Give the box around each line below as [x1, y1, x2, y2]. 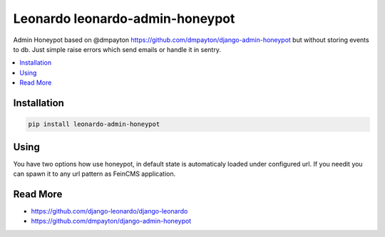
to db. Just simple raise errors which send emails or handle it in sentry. [13, 45, 221, 53]
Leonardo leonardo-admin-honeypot [13, 11, 235, 26]
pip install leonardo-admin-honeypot [28, 120, 160, 128]
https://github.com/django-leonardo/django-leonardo [31, 206, 188, 215]
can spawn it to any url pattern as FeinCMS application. [13, 169, 176, 178]
